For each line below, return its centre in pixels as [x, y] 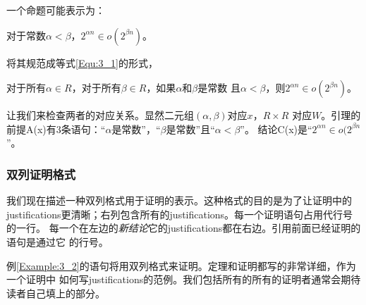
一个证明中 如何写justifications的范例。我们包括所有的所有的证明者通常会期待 [184, 279]
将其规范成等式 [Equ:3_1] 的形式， [82, 62]
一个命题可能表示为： [56, 10]
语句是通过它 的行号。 [57, 241]
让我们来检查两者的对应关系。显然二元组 [100, 115]
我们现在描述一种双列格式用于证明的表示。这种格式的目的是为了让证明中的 [179, 200]
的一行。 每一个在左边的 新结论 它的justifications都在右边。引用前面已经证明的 [184, 228]
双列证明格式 [41, 174]
